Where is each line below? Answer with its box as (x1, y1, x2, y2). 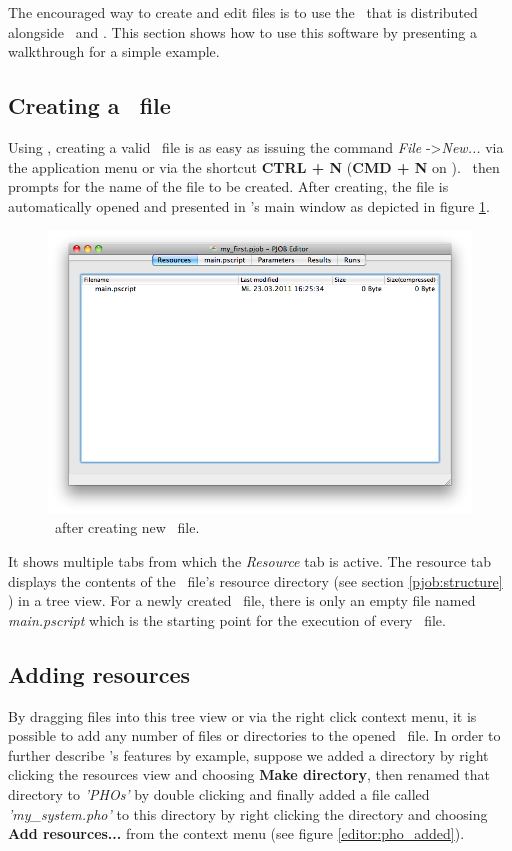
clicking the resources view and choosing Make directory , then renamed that (8, 764, 490, 785)
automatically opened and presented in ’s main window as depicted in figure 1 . (8, 195, 490, 216)
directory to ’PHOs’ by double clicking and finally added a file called (8, 784, 430, 805)
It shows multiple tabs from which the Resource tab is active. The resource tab (8, 551, 492, 572)
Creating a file (8, 90, 171, 121)
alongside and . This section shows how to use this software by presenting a (8, 21, 477, 42)
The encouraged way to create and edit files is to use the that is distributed (8, 2, 478, 22)
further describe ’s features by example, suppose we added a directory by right (8, 744, 489, 765)
